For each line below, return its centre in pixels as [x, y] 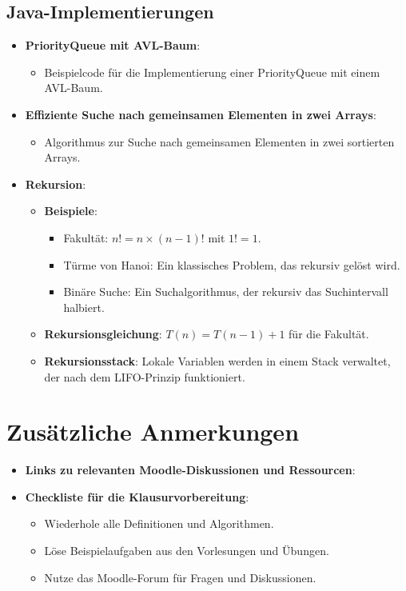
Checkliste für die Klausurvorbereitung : [137, 496]
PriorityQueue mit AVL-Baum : [113, 45]
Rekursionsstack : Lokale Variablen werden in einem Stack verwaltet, [217, 360]
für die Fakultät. [329, 334]
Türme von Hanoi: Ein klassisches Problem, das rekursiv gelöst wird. [232, 264]
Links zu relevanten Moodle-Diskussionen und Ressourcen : [190, 470]
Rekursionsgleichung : [103, 334]
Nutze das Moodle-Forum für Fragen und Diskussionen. [180, 577]
